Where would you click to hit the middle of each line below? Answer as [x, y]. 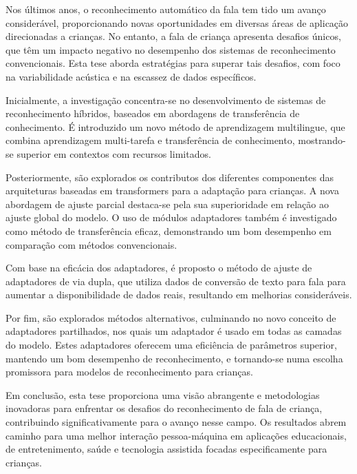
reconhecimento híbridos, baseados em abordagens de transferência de [153, 113]
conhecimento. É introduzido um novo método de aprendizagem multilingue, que [175, 126]
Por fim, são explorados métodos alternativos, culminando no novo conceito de [171, 317]
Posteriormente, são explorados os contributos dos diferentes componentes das [170, 177]
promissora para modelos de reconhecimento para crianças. [129, 372]
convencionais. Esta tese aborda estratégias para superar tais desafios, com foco [173, 63]
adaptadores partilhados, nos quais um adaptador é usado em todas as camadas [174, 331]
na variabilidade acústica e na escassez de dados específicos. [131, 76]
